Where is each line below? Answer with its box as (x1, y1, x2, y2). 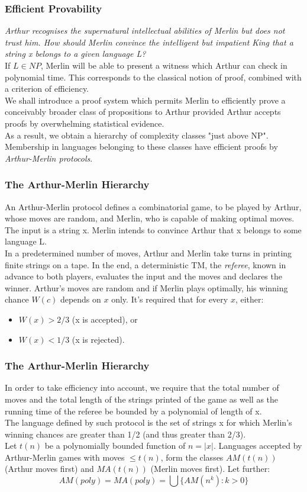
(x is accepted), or (72, 313, 138, 325)
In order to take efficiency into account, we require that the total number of (5, 381, 279, 394)
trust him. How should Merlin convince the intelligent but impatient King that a (5, 36, 293, 48)
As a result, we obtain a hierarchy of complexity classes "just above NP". (5, 128, 269, 141)
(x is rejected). (72, 333, 125, 345)
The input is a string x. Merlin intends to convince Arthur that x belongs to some (5, 223, 302, 236)
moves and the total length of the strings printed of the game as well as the (5, 393, 279, 405)
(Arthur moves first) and (5, 462, 94, 475)
